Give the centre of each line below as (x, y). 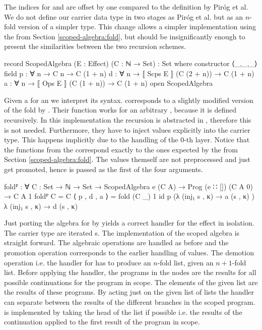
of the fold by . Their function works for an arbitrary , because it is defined (120, 110)
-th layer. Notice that (217, 140)
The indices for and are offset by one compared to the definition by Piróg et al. (126, 7)
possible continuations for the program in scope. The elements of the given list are (131, 282)
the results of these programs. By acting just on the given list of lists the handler (129, 292)
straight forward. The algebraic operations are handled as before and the (116, 242)
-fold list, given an (185, 262)
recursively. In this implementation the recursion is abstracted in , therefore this (128, 119)
